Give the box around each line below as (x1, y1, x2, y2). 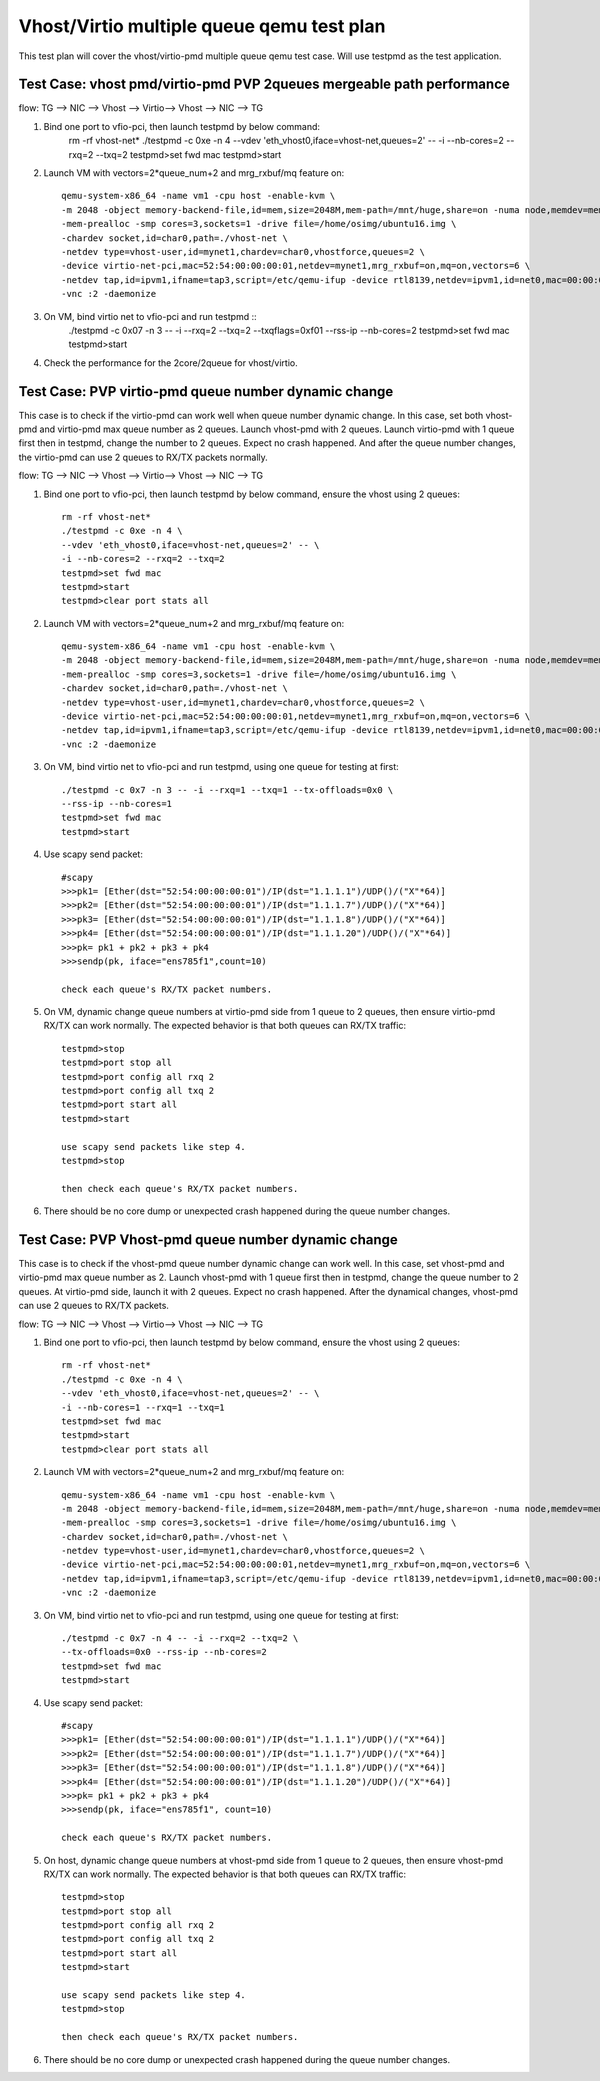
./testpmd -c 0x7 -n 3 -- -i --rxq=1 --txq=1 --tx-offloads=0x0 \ (61, 784, 394, 795)
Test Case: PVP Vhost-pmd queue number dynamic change (18, 1231, 399, 1248)
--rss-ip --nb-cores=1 (61, 798, 173, 809)
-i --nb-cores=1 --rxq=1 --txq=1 (61, 1401, 225, 1413)
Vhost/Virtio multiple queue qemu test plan (18, 15, 386, 37)
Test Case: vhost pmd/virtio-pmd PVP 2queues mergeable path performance (18, 76, 510, 93)
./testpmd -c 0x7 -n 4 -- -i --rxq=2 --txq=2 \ (61, 1633, 299, 1644)
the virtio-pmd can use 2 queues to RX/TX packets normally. (18, 451, 269, 463)
